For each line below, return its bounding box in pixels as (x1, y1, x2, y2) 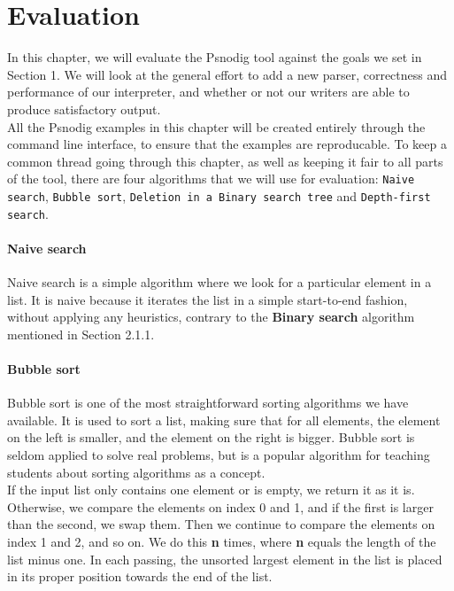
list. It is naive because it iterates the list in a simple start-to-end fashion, (7, 290, 408, 308)
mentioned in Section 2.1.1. (7, 324, 155, 343)
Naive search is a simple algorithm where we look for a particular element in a (7, 273, 432, 292)
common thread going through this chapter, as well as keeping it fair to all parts (7, 152, 443, 170)
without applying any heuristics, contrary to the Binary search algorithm (7, 307, 415, 326)
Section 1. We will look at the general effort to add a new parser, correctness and (7, 65, 448, 83)
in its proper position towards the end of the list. (7, 567, 273, 586)
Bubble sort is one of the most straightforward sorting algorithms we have (7, 393, 409, 412)
